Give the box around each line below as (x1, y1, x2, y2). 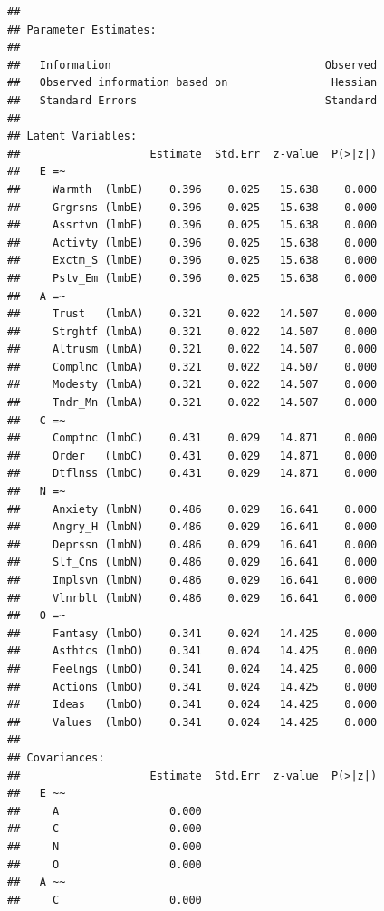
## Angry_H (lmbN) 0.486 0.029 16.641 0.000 (7, 520, 378, 534)
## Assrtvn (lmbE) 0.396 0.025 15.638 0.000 (7, 218, 378, 232)
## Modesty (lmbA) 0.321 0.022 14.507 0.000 (7, 378, 378, 392)
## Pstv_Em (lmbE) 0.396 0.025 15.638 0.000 (7, 271, 378, 285)
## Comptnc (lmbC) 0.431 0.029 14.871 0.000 (7, 431, 378, 445)
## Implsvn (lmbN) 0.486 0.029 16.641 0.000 (7, 574, 378, 586)
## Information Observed (7, 58, 378, 72)
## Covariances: (7, 751, 105, 764)
